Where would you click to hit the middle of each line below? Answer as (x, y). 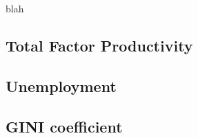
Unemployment (61, 85)
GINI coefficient (64, 126)
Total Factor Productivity (99, 45)
